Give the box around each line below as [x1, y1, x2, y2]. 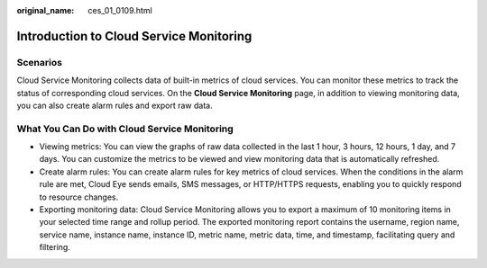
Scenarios [16, 56, 63, 68]
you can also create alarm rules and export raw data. [16, 100, 213, 111]
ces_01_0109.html [87, 5, 152, 15]
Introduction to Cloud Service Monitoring [16, 28, 253, 44]
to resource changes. [39, 192, 119, 202]
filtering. [39, 242, 71, 253]
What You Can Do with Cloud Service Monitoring [16, 122, 234, 135]
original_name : [16, 5, 75, 15]
